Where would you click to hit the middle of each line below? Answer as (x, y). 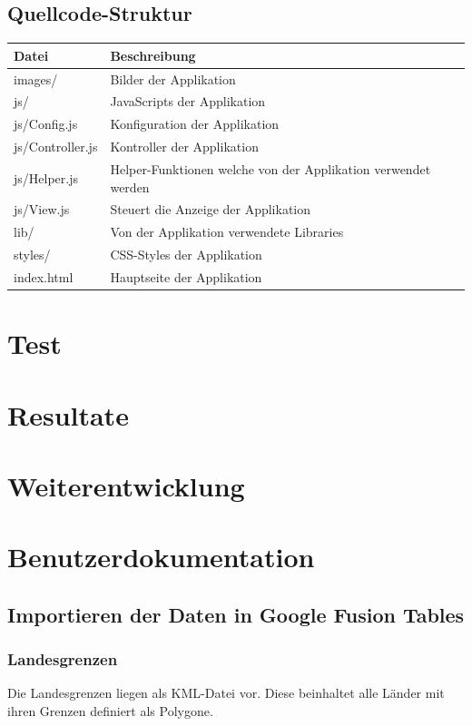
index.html (44, 276)
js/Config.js (46, 124)
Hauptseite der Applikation (186, 276)
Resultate (68, 414)
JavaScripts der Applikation (188, 101)
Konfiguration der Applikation (195, 124)
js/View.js (42, 209)
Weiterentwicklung (126, 485)
